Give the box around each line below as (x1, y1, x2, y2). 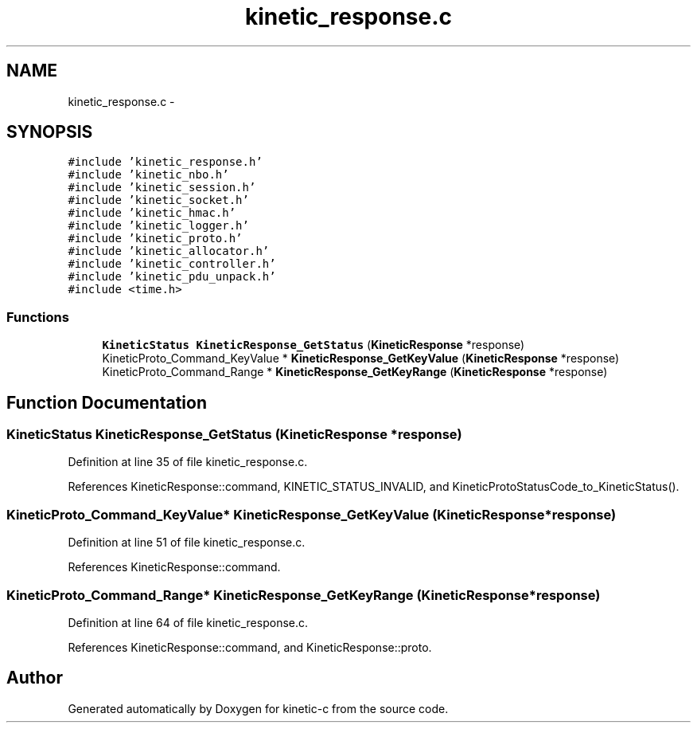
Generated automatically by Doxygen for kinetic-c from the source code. (68, 701, 449, 715)
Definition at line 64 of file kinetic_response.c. (68, 615, 309, 629)
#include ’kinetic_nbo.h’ (68, 168, 229, 182)
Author (6, 668, 63, 688)
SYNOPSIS (6, 122, 93, 143)
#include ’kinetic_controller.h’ (68, 257, 276, 271)
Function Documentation (6, 392, 207, 413)
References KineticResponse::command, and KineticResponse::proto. (68, 640, 432, 654)
